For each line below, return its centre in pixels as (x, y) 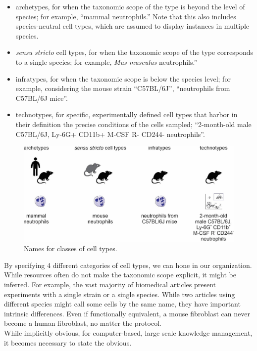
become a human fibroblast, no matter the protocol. (83, 323)
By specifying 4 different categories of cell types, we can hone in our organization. (128, 265)
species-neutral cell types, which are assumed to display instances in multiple (132, 26)
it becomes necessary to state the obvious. (68, 342)
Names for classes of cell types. (71, 248)
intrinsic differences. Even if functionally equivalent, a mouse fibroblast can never (127, 313)
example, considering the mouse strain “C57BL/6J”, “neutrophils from (123, 88)
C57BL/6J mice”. (42, 98)
